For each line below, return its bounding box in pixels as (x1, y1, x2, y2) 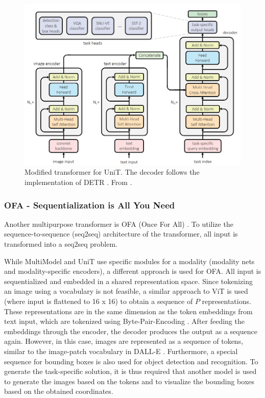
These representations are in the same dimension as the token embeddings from (4, 306, 253, 316)
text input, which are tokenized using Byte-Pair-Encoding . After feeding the (4, 316, 245, 326)
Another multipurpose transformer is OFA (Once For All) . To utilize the (4, 218, 233, 229)
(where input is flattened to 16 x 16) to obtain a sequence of (4, 295, 193, 306)
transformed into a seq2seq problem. (4, 238, 118, 249)
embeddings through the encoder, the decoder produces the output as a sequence (4, 325, 257, 336)
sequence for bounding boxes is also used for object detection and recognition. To (4, 356, 258, 366)
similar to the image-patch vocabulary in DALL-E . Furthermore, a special (4, 345, 238, 356)
